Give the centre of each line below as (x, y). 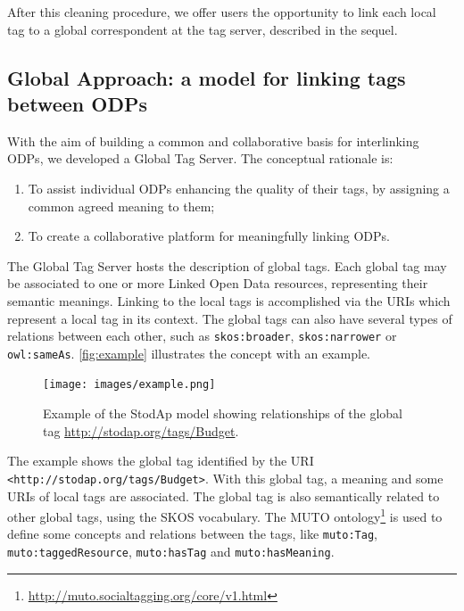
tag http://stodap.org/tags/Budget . (141, 430)
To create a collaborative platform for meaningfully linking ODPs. (209, 236)
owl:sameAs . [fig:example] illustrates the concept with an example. (189, 353)
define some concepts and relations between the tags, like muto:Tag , (192, 534)
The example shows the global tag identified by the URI (161, 461)
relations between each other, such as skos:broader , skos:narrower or (202, 336)
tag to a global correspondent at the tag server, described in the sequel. (203, 29)
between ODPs (77, 103)
